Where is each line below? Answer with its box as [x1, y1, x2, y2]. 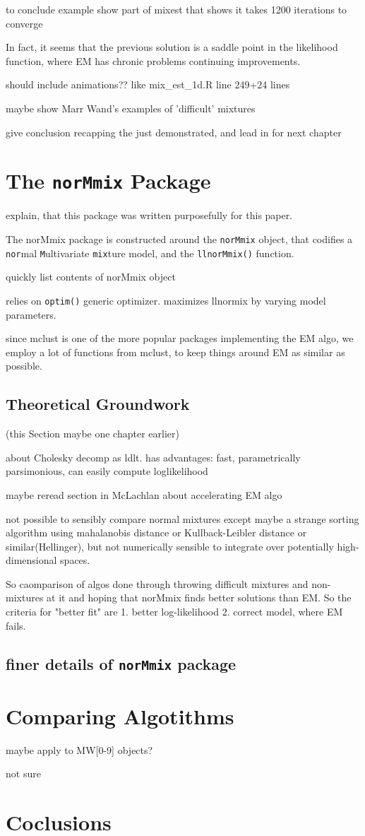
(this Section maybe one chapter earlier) [6, 426, 179, 441]
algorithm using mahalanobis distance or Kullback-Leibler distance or [6, 525, 307, 540]
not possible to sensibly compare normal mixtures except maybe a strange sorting [6, 511, 359, 526]
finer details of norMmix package [6, 652, 237, 674]
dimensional [6, 553, 57, 567]
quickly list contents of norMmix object [6, 269, 176, 284]
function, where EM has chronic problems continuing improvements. [6, 53, 301, 68]
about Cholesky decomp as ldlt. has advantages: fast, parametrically [6, 449, 301, 464]
